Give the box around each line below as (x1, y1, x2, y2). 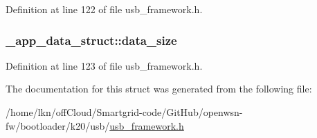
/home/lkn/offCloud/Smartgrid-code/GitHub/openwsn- (6, 105, 243, 119)
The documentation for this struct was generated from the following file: (6, 81, 312, 96)
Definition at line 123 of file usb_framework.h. (6, 58, 203, 72)
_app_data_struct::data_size (6, 31, 177, 48)
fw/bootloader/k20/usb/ (6, 118, 110, 132)
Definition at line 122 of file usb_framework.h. (6, 2, 203, 16)
